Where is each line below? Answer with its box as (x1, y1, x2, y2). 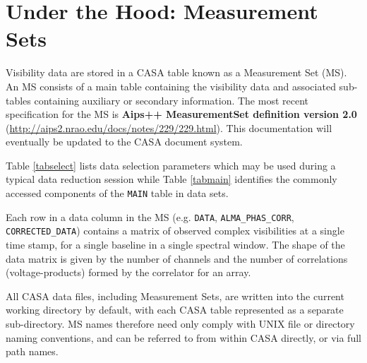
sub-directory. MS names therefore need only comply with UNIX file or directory (6, 316, 355, 331)
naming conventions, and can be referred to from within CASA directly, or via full (6, 330, 361, 345)
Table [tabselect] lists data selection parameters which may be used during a (6, 157, 336, 172)
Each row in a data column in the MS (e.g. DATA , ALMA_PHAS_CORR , (6, 209, 294, 224)
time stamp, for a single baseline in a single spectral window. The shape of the (6, 237, 345, 252)
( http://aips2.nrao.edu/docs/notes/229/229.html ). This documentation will (6, 120, 332, 135)
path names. (6, 344, 59, 359)
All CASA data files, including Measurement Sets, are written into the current (6, 288, 344, 303)
